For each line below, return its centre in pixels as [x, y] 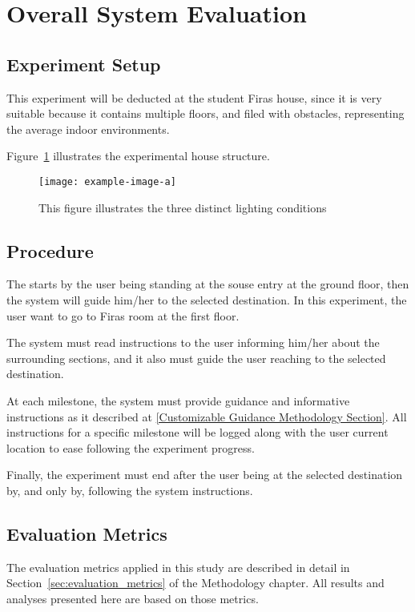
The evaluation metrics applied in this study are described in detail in [178, 567]
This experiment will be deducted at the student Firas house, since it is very [194, 97]
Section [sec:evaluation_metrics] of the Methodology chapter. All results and [195, 583]
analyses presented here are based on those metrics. [133, 598]
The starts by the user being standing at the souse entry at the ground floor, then [208, 284]
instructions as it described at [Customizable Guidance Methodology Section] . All [207, 416]
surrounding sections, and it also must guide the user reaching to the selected [196, 358]
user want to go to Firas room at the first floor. [123, 315]
